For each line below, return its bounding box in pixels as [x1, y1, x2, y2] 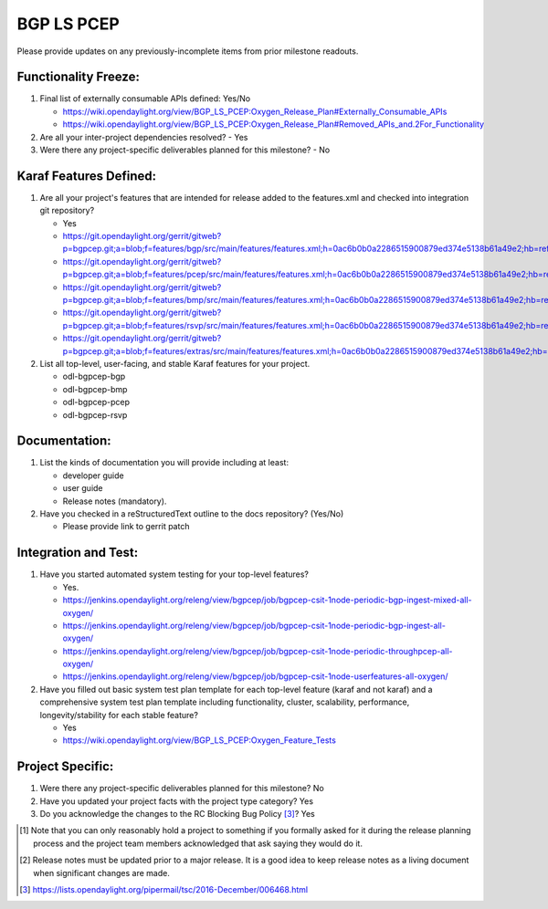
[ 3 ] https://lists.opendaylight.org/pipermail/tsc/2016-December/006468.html [19, 884, 309, 895]
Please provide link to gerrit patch [62, 521, 190, 532]
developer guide [62, 470, 124, 481]
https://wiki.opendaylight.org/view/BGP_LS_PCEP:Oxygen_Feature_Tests [62, 735, 337, 746]
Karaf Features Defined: [16, 168, 157, 183]
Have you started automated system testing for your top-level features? [39, 569, 310, 580]
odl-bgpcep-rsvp [62, 409, 128, 420]
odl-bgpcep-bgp [62, 371, 126, 382]
